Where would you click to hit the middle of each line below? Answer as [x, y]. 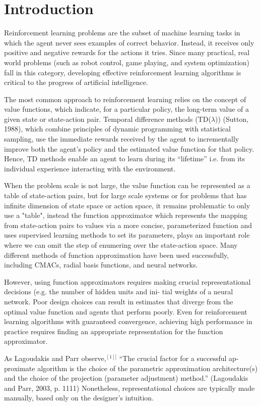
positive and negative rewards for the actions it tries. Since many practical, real [127, 52]
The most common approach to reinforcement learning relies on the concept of [125, 99]
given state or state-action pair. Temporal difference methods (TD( [108, 119]
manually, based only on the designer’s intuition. [79, 398]
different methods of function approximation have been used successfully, [117, 255]
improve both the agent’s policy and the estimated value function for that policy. [129, 148]
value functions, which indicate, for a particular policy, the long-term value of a [126, 109]
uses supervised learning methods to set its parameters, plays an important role [127, 235]
